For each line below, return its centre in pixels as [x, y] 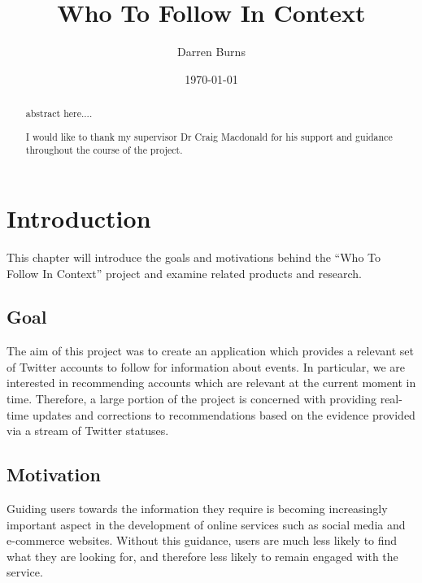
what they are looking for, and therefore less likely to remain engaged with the [202, 556]
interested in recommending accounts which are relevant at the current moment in [211, 383]
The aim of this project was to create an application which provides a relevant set [210, 351]
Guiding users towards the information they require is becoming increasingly [197, 509]
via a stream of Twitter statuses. [88, 431]
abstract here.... [59, 113]
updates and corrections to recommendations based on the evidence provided [224, 414]
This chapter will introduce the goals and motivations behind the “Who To [194, 257]
